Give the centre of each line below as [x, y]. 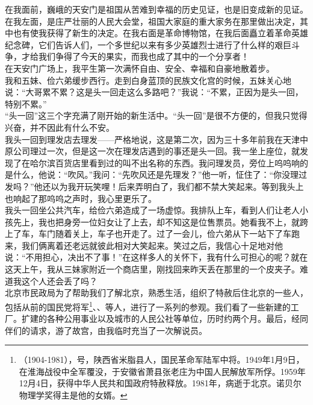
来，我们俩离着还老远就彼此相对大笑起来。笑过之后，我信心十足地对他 [144, 245]
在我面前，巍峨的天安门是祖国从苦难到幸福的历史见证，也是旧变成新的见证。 [156, 9]
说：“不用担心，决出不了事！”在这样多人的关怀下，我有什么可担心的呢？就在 [156, 257]
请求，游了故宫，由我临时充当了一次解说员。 [118, 330]
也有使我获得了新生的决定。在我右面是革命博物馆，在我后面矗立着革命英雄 [160, 33]
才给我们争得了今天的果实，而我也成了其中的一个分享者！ [135, 56]
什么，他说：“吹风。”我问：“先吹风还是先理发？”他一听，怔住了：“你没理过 [160, 174]
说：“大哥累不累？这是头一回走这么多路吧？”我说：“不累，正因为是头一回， [154, 92]
